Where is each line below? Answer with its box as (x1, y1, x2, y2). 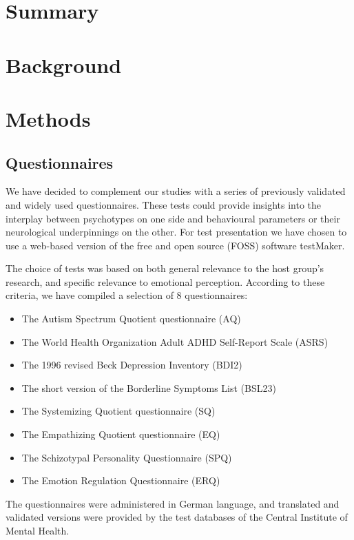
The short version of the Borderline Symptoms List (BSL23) (21, 380, 276, 395)
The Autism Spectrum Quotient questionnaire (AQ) (21, 311, 241, 326)
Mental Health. (6, 523, 70, 538)
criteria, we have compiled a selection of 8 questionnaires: (6, 288, 248, 302)
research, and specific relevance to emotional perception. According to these (6, 274, 325, 289)
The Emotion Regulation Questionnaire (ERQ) (21, 473, 220, 488)
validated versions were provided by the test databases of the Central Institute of (6, 510, 348, 524)
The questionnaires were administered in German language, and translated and (6, 496, 340, 510)
